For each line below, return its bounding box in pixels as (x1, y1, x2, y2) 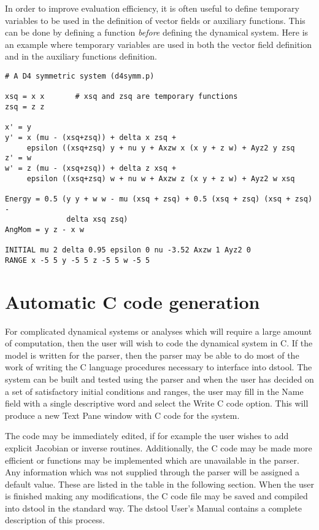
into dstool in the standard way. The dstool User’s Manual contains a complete (5, 501, 302, 514)
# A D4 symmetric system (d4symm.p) (5, 71, 155, 80)
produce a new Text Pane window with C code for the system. (5, 408, 240, 421)
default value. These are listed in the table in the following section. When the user (5, 477, 314, 490)
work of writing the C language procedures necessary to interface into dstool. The (5, 360, 312, 373)
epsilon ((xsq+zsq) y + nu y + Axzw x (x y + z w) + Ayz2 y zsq (26, 143, 295, 152)
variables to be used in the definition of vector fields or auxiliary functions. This (5, 14, 306, 26)
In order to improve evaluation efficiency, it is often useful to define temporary (5, 2, 299, 14)
